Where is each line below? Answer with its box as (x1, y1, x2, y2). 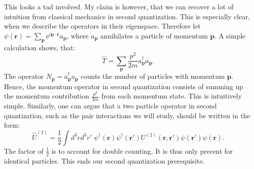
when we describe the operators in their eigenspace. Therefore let (4, 21, 201, 31)
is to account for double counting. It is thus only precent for (51, 145, 233, 156)
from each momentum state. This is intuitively (101, 91, 242, 101)
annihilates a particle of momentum (100, 30, 208, 40)
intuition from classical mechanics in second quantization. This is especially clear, (4, 11, 250, 21)
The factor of (4, 145, 44, 156)
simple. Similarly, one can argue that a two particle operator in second (4, 100, 217, 110)
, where (67, 30, 89, 40)
